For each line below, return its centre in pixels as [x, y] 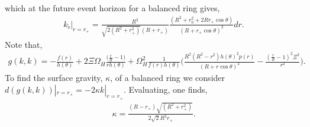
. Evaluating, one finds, [166, 89]
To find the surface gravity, [54, 78]
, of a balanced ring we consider [168, 78]
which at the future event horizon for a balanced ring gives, [112, 8]
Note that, [24, 44]
